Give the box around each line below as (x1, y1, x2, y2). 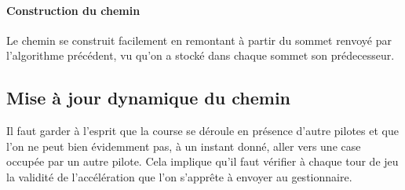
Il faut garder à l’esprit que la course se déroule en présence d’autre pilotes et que (6, 122, 399, 139)
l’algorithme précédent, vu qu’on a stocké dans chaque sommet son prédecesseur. (6, 47, 395, 64)
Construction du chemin (6, 2, 140, 18)
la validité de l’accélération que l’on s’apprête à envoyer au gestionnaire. (6, 168, 352, 185)
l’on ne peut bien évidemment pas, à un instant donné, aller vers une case (6, 137, 361, 154)
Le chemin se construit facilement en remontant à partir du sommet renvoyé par (6, 31, 392, 48)
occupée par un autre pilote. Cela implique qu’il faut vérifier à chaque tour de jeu (6, 153, 399, 170)
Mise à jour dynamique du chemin (6, 86, 290, 110)
